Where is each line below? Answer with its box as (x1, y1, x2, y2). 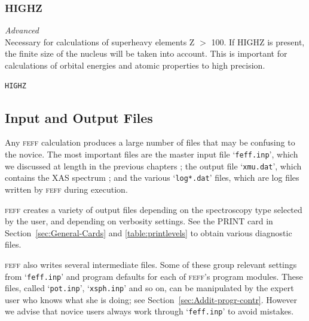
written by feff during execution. (5, 183, 128, 195)
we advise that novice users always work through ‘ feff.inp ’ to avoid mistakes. (5, 305, 294, 317)
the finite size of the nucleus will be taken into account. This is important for (5, 47, 287, 60)
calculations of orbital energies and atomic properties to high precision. (5, 59, 265, 71)
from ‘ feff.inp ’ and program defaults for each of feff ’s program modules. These (5, 270, 303, 282)
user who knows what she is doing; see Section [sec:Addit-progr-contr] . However (5, 293, 298, 305)
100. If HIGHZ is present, (211, 35, 305, 48)
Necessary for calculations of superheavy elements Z (5, 35, 195, 48)
